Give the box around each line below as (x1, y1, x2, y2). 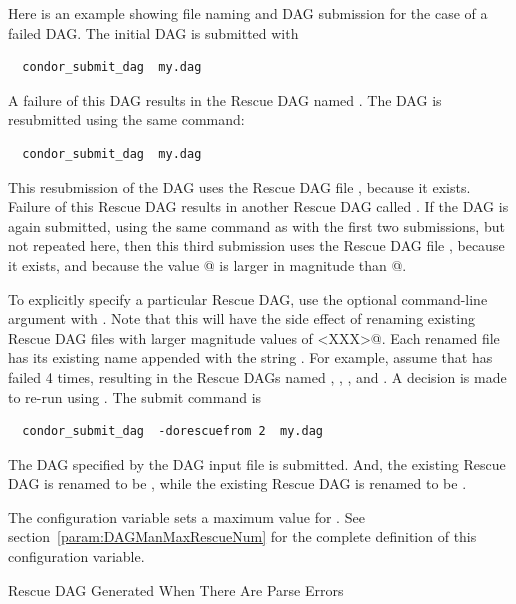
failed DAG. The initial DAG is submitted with (8, 22, 299, 43)
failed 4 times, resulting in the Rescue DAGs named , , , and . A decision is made (8, 366, 507, 387)
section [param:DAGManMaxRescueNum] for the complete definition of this (8, 526, 477, 547)
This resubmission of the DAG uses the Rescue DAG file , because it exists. (8, 176, 471, 197)
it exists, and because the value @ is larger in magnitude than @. (8, 254, 407, 275)
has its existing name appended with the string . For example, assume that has (8, 347, 493, 368)
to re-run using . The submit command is (8, 386, 262, 407)
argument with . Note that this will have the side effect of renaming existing (8, 308, 475, 329)
